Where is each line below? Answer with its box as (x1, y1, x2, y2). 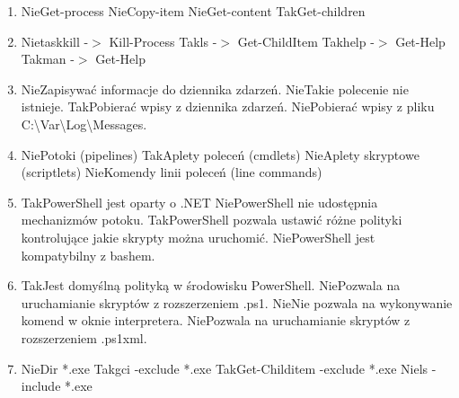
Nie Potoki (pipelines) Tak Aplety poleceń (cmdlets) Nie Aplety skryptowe (21, 145, 419, 164)
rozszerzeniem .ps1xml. (21, 328, 147, 347)
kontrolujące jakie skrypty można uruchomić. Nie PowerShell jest (21, 227, 375, 246)
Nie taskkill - (21, 31, 89, 50)
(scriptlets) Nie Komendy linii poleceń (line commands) (21, 163, 322, 181)
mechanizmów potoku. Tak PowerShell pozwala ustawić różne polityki (21, 210, 402, 229)
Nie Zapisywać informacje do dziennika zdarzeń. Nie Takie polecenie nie (21, 79, 409, 98)
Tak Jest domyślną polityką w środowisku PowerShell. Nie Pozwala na (21, 276, 401, 295)
